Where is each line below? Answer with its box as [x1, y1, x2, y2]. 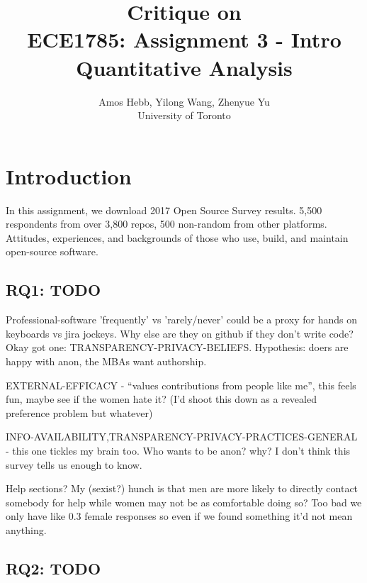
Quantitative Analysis [76, 52, 293, 82]
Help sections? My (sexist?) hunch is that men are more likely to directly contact [6, 481, 358, 496]
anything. [6, 522, 47, 537]
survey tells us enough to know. [6, 457, 142, 472]
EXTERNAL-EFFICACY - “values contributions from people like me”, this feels [6, 377, 356, 392]
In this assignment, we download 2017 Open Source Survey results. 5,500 [6, 202, 322, 217]
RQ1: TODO [6, 279, 101, 301]
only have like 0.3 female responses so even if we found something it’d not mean [6, 509, 353, 523]
